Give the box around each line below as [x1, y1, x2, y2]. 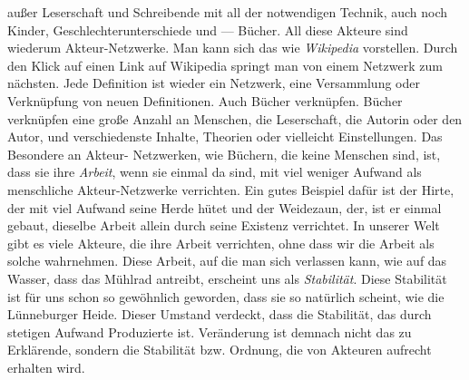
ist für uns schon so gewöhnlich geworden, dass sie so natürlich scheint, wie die [7, 287, 445, 306]
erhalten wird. [7, 357, 85, 376]
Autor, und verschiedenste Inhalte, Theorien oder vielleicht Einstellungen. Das [7, 127, 443, 146]
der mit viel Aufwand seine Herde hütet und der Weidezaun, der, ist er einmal [7, 198, 442, 217]
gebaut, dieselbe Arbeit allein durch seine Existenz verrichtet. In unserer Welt [7, 216, 440, 235]
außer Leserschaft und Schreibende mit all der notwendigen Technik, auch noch [7, 3, 448, 21]
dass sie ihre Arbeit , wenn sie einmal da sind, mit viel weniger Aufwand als [7, 162, 422, 181]
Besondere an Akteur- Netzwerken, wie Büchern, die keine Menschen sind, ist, [7, 144, 441, 163]
